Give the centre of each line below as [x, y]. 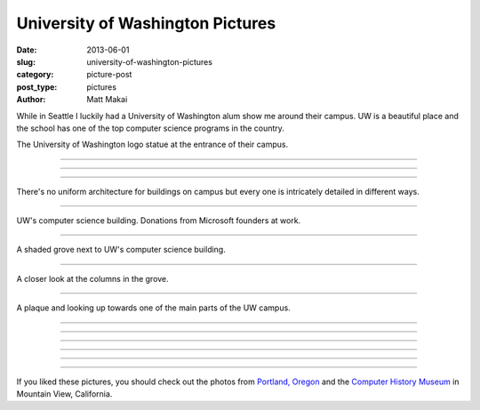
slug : [26, 61]
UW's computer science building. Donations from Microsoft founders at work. [159, 221]
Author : [31, 100]
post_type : [37, 87]
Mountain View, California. [64, 394]
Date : [27, 50]
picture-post [109, 75]
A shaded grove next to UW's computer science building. [121, 250]
